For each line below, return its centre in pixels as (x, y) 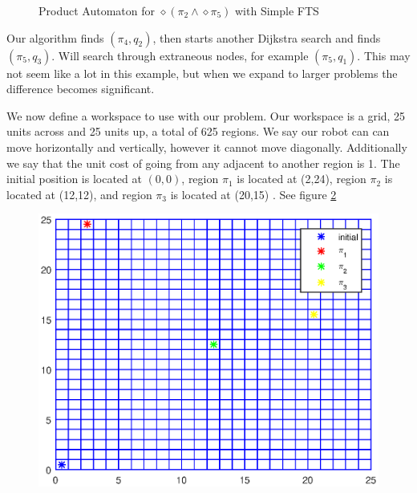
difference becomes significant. (81, 89)
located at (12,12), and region (79, 194)
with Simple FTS (277, 10)
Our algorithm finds (55, 37)
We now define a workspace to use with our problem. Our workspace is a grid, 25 (206, 115)
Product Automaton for (97, 10)
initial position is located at (74, 179)
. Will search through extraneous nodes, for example (180, 55)
